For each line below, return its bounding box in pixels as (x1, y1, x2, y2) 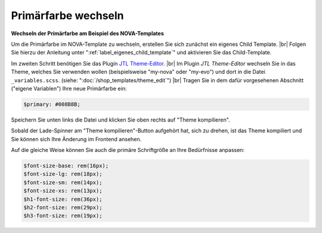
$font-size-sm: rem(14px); (23, 179, 103, 186)
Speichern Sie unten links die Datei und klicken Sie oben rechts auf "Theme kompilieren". (11, 116, 230, 123)
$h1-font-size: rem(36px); (23, 195, 103, 203)
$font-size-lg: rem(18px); (23, 170, 103, 178)
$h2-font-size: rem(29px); (23, 204, 103, 211)
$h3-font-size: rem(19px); (23, 212, 103, 219)
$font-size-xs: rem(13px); (23, 188, 103, 194)
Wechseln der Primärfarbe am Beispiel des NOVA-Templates (11, 30, 164, 37)
